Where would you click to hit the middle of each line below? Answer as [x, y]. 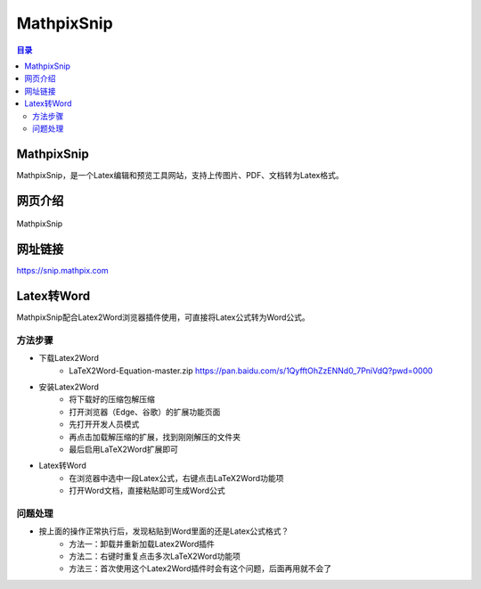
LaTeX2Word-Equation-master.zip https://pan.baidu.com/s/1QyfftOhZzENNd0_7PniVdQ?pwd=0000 [251, 371]
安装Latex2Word [69, 387]
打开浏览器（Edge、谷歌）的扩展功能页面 [145, 412]
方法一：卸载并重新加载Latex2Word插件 [142, 544]
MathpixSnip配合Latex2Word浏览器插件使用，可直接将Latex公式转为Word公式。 [163, 317]
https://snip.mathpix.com [62, 271]
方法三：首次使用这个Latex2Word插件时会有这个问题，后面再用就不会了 [200, 569]
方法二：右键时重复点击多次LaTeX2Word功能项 [155, 556]
